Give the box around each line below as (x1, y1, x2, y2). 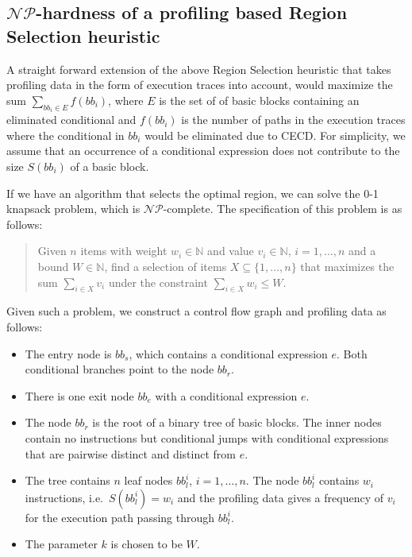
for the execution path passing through (25, 509, 215, 525)
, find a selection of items (104, 257, 227, 274)
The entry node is (25, 345, 112, 362)
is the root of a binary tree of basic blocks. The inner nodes (92, 414, 382, 431)
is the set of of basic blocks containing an (159, 91, 360, 108)
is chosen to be (110, 536, 183, 552)
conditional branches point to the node (25, 361, 214, 377)
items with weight (80, 242, 167, 259)
